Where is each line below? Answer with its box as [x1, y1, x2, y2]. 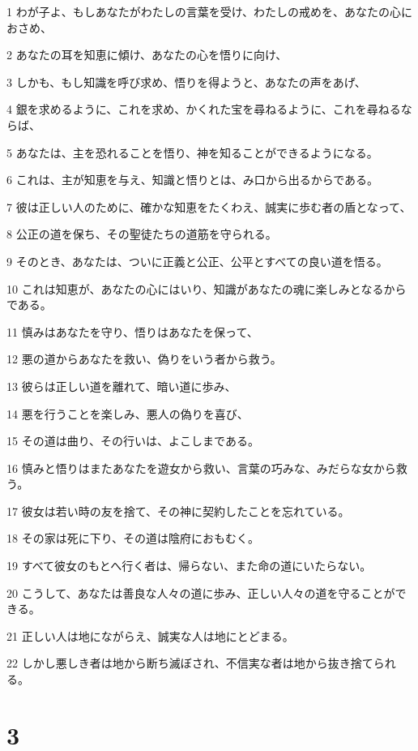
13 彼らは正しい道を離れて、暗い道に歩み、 [6, 377, 237, 394]
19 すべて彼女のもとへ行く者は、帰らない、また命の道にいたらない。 [6, 557, 372, 574]
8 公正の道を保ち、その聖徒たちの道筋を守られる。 [6, 225, 277, 242]
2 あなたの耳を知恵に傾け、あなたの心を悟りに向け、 [6, 46, 288, 63]
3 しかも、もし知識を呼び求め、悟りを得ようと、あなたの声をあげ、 [6, 73, 366, 90]
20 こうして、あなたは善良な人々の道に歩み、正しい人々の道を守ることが [6, 584, 395, 601]
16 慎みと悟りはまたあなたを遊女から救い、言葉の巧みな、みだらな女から [6, 459, 396, 476]
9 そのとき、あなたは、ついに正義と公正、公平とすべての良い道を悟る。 [6, 252, 388, 269]
